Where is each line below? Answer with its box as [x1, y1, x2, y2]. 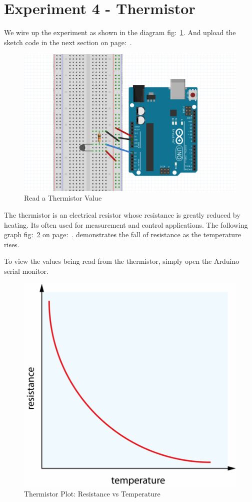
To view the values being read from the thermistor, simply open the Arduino [4, 256, 239, 266]
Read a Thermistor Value [24, 193, 102, 203]
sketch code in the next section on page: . [4, 37, 132, 47]
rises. [4, 239, 19, 249]
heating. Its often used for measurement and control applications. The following [4, 219, 248, 230]
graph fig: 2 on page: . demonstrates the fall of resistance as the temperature [4, 229, 241, 240]
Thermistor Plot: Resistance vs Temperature [24, 488, 160, 498]
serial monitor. [4, 265, 48, 276]
